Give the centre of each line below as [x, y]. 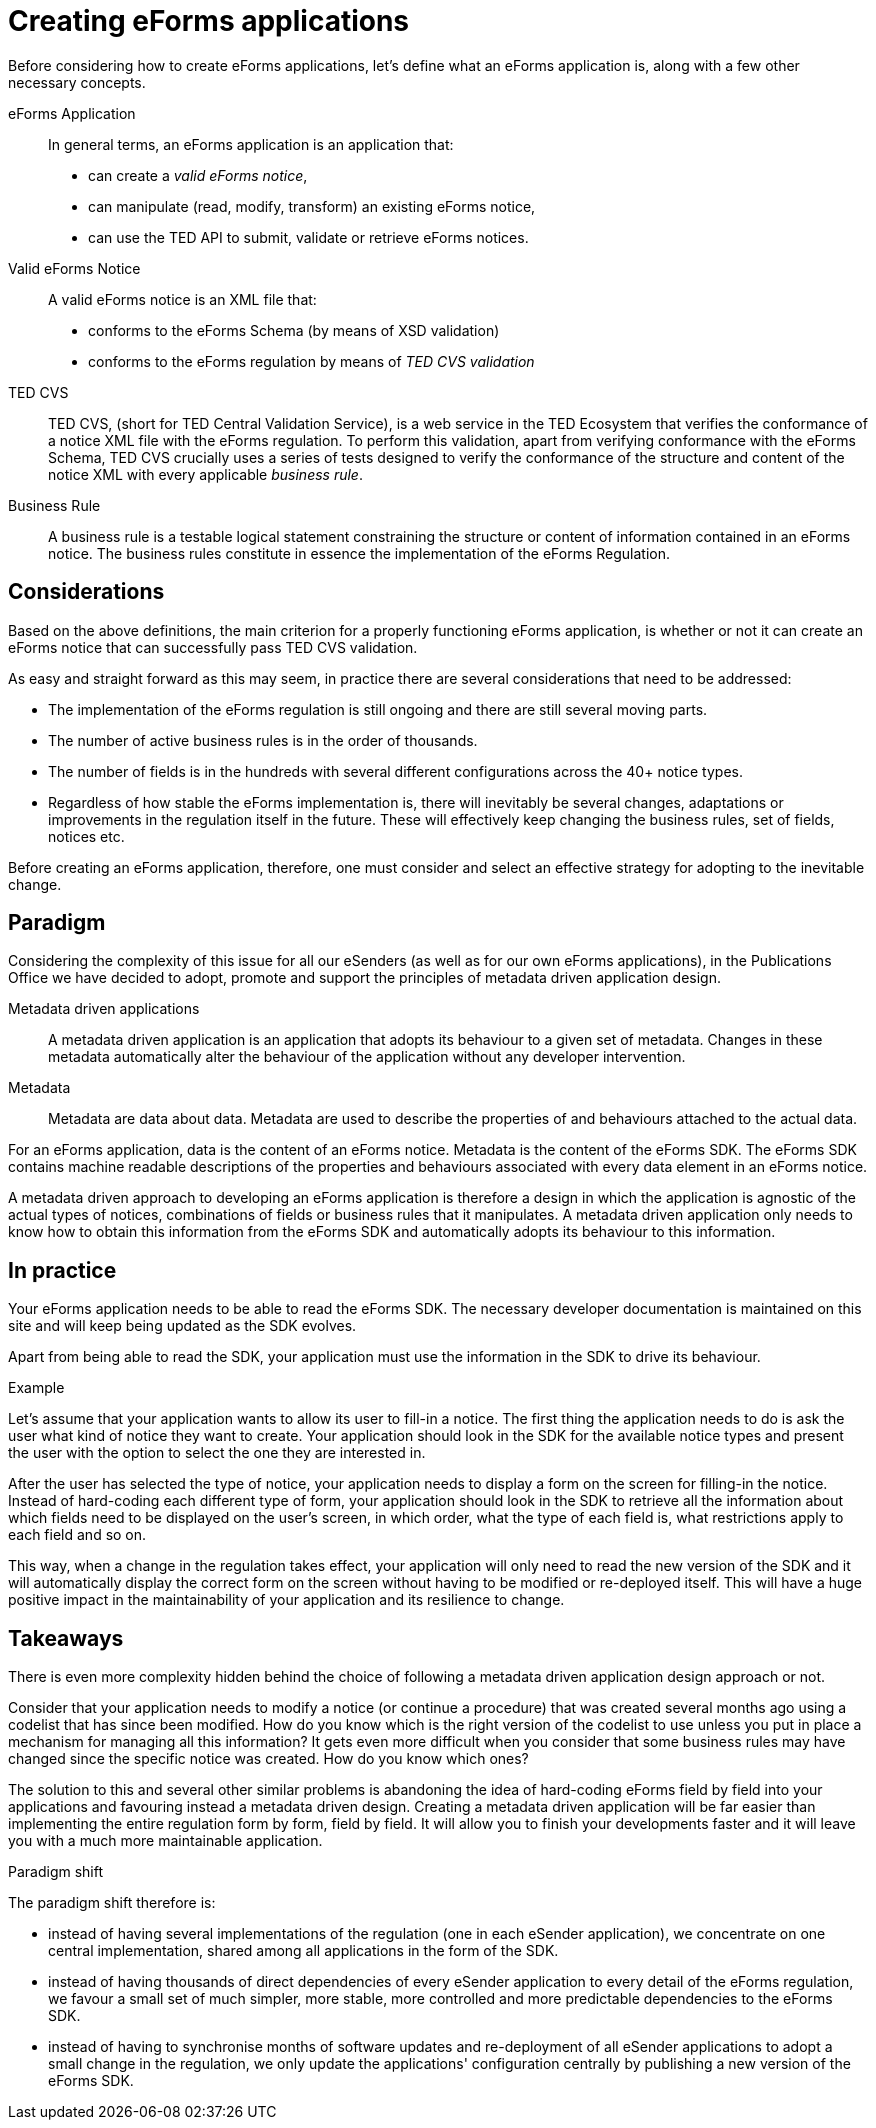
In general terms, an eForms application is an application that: [251, 144]
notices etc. [86, 836]
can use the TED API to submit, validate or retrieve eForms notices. [308, 237]
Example [36, 1388]
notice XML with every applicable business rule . [205, 474]
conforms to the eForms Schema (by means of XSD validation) [294, 330]
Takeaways [66, 1638]
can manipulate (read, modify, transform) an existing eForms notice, [312, 206]
